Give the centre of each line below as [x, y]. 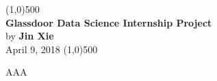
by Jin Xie [30, 36]
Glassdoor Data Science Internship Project [109, 22]
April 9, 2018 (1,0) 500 [52, 49]
